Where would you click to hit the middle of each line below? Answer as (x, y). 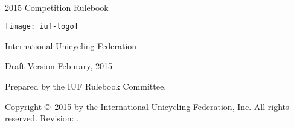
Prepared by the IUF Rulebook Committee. (86, 86)
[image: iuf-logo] (42, 27)
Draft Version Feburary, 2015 (59, 66)
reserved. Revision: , (42, 118)
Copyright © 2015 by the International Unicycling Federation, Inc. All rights (147, 106)
